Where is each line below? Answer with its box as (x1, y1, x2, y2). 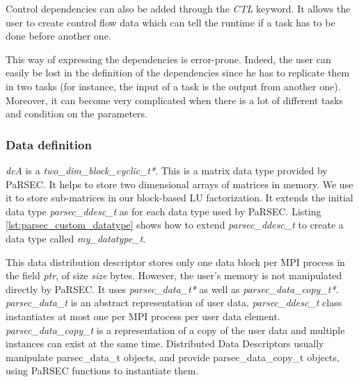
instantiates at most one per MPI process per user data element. (6, 308, 280, 323)
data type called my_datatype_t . (6, 231, 146, 245)
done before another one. (6, 28, 111, 43)
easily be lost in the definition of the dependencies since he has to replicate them (6, 65, 350, 80)
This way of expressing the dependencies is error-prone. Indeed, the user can (6, 51, 331, 66)
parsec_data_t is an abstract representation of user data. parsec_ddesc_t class (6, 295, 342, 310)
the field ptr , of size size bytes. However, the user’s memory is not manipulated (6, 268, 342, 283)
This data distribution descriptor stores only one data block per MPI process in (6, 254, 345, 269)
